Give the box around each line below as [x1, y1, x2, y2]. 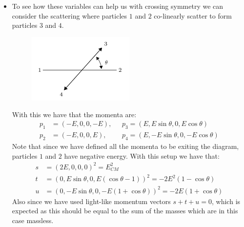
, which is [212, 196, 241, 206]
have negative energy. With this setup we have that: [64, 150, 220, 161]
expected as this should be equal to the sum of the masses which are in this [12, 206, 238, 216]
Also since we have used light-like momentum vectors [12, 196, 171, 206]
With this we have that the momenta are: [12, 109, 137, 119]
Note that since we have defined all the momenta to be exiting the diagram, [12, 141, 239, 151]
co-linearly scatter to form [154, 10, 232, 21]
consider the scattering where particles [12, 10, 127, 21]
